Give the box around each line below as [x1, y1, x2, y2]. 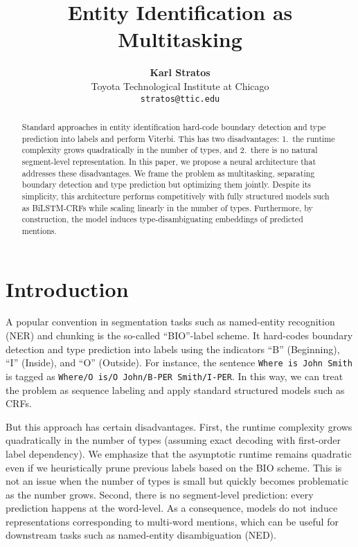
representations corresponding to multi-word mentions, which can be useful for [6, 514, 339, 528]
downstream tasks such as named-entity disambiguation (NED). [6, 528, 276, 542]
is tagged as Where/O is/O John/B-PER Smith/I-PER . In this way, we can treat [6, 368, 343, 383]
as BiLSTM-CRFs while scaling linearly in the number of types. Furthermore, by [21, 201, 313, 213]
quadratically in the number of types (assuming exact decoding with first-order [6, 433, 341, 447]
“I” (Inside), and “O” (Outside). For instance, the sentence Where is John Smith [6, 355, 352, 370]
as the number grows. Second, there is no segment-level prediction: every [6, 487, 314, 501]
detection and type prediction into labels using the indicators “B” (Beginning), [6, 341, 340, 356]
